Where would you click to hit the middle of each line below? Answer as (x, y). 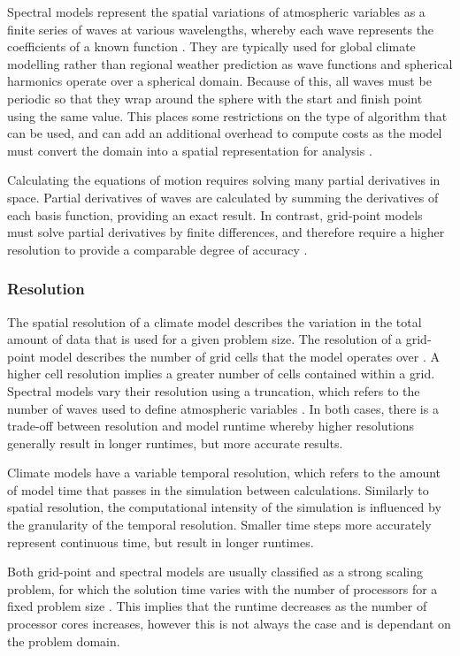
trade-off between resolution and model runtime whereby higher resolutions (211, 426)
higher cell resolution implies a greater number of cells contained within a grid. (221, 374)
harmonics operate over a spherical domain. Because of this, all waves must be (219, 81)
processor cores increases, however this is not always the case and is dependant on (229, 624)
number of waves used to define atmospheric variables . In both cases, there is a (223, 408)
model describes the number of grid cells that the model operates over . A (239, 356)
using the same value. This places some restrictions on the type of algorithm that (227, 115)
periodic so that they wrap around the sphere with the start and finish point (215, 98)
